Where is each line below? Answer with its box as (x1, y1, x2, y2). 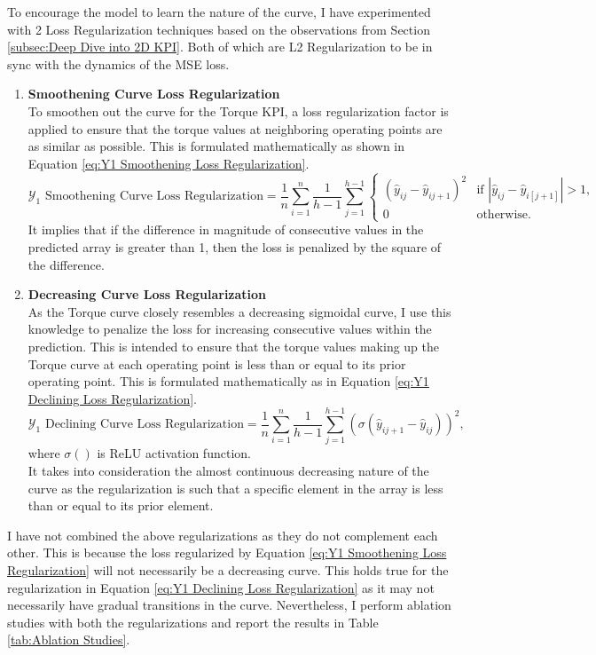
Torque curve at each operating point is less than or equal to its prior (27, 354, 406, 373)
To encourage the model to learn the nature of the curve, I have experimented (7, 3, 431, 20)
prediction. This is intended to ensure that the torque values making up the (27, 336, 440, 355)
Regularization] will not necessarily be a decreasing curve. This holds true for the (7, 561, 449, 580)
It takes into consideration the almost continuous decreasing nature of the (27, 462, 429, 480)
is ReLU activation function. (97, 444, 251, 462)
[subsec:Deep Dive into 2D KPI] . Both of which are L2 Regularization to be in (7, 37, 433, 56)
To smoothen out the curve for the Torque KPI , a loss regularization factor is (27, 101, 449, 120)
